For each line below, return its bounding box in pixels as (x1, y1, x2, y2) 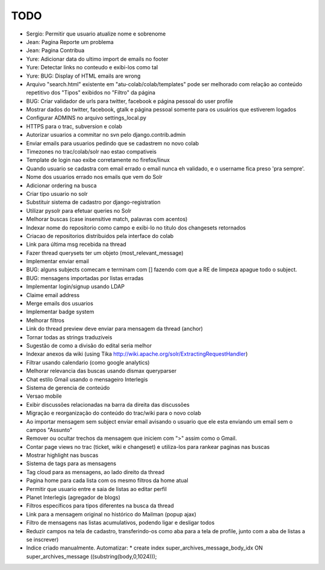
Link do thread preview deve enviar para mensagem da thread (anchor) (26, 325, 203, 333)
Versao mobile (26, 392, 63, 400)
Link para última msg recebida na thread (26, 241, 126, 248)
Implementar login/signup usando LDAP (26, 283, 125, 290)
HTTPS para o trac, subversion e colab (26, 122, 123, 130)
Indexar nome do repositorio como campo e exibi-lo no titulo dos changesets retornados (26, 224, 246, 231)
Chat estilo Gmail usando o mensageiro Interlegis (26, 375, 148, 383)
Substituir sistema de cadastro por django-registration (26, 199, 161, 206)
